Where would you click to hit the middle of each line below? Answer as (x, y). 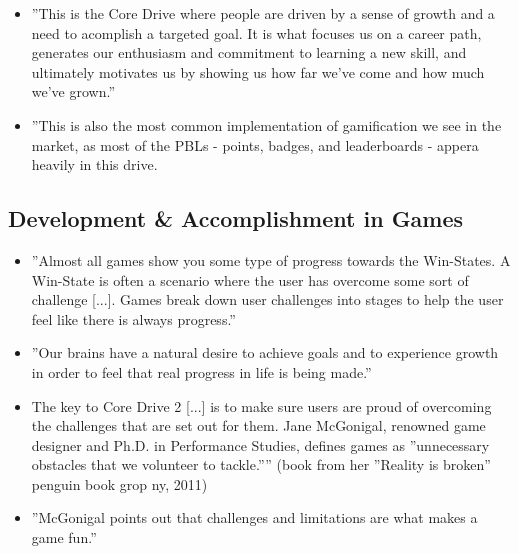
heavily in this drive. (94, 164)
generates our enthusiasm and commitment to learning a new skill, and (249, 52)
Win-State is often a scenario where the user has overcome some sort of (250, 279)
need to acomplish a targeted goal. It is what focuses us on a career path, (256, 32)
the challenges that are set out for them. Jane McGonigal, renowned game (258, 425)
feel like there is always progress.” (133, 318)
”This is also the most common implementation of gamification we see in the (266, 124)
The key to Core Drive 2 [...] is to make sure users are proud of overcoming (261, 405)
